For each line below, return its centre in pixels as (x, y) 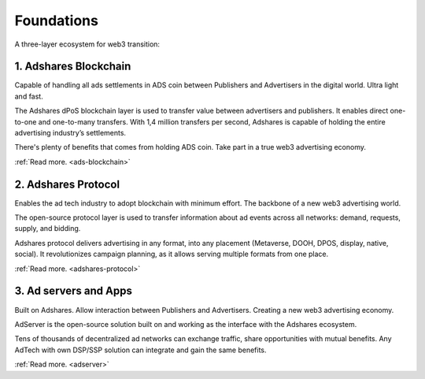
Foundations (56, 20)
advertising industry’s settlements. (70, 133)
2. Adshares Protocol (67, 184)
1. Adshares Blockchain (73, 67)
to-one (26, 121)
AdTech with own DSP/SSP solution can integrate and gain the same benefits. (140, 350)
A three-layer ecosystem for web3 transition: (87, 44)
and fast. (29, 96)
